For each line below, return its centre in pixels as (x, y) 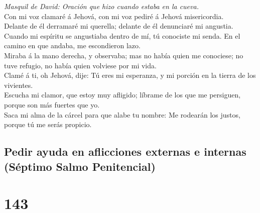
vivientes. (19, 85)
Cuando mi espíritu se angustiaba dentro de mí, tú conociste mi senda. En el (122, 35)
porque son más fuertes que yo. (52, 104)
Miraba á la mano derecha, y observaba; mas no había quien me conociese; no (124, 55)
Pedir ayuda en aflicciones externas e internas (125, 151)
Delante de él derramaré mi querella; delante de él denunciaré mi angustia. (119, 26)
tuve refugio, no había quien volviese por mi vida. (80, 65)
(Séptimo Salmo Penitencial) (80, 166)
